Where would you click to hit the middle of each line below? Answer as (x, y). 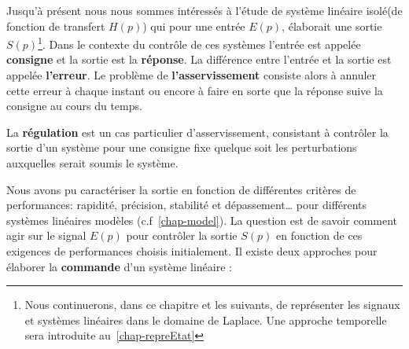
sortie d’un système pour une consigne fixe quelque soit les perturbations (182, 147)
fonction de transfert (56, 26)
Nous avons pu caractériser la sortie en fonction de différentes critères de (181, 189)
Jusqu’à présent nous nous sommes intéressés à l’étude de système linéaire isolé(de (204, 10)
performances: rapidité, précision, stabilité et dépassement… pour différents (187, 205)
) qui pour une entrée (194, 26)
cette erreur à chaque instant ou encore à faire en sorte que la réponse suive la (195, 90)
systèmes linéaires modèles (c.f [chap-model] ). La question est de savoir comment (202, 220)
